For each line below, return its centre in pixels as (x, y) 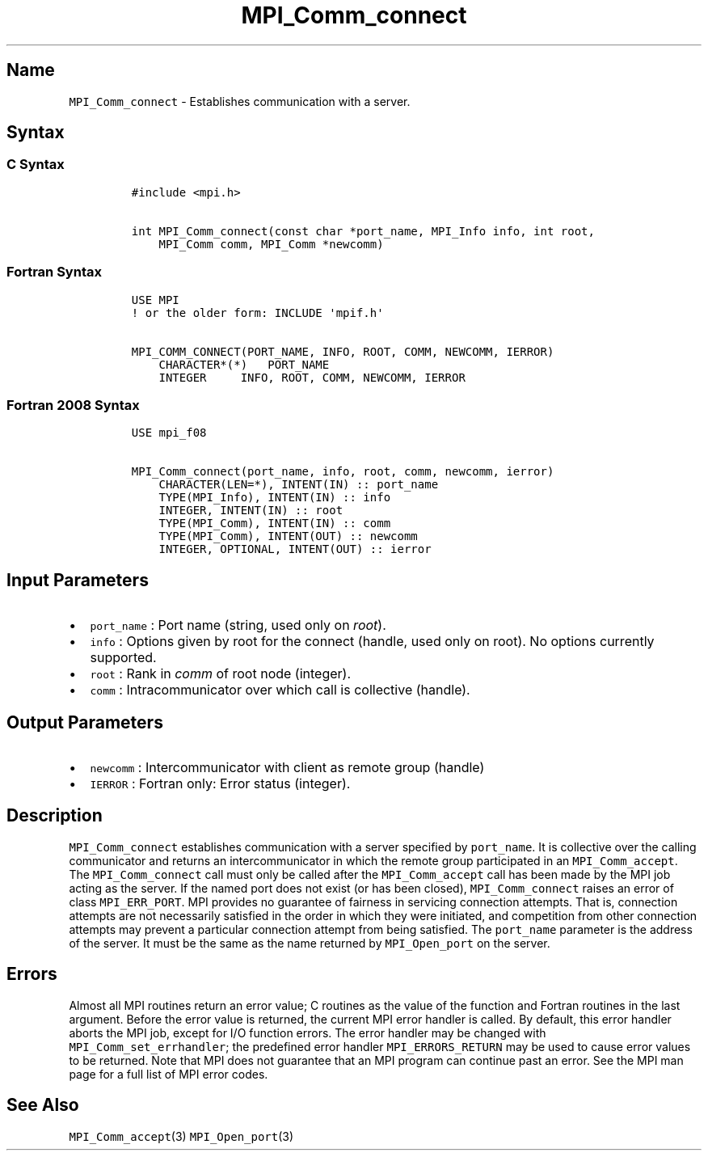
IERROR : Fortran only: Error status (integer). (220, 783)
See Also (43, 1105)
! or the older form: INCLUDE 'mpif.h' (257, 312)
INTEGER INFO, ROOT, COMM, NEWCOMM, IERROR (312, 377)
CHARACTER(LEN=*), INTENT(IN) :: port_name (299, 485)
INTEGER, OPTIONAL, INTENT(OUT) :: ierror (295, 549)
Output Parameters (85, 722)
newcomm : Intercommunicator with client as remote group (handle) (287, 767)
